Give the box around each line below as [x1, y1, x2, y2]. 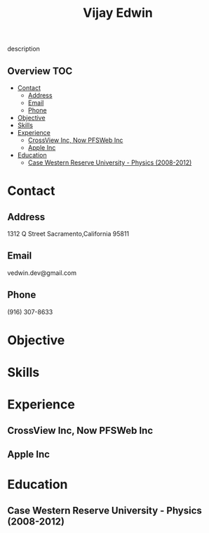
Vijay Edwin [83, 5, 153, 21]
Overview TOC [7, 65, 73, 77]
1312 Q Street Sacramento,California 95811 [7, 230, 130, 238]
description [7, 44, 41, 53]
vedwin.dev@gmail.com [7, 269, 77, 277]
